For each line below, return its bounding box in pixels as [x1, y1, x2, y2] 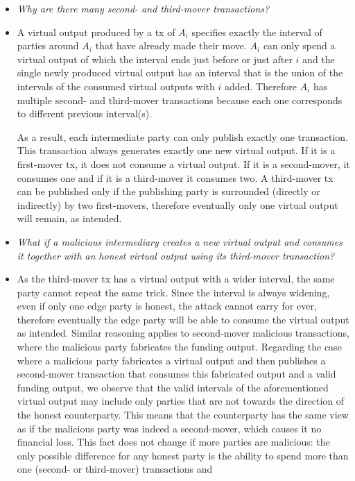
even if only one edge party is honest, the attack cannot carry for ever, [17, 298, 317, 313]
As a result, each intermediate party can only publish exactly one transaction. [17, 129, 349, 144]
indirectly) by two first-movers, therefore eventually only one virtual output [17, 197, 338, 212]
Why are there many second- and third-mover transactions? [17, 1, 270, 15]
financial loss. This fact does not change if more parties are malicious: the [17, 434, 330, 449]
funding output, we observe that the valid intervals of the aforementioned [17, 380, 329, 394]
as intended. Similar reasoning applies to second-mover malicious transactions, [17, 326, 349, 340]
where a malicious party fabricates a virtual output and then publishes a [17, 353, 326, 367]
